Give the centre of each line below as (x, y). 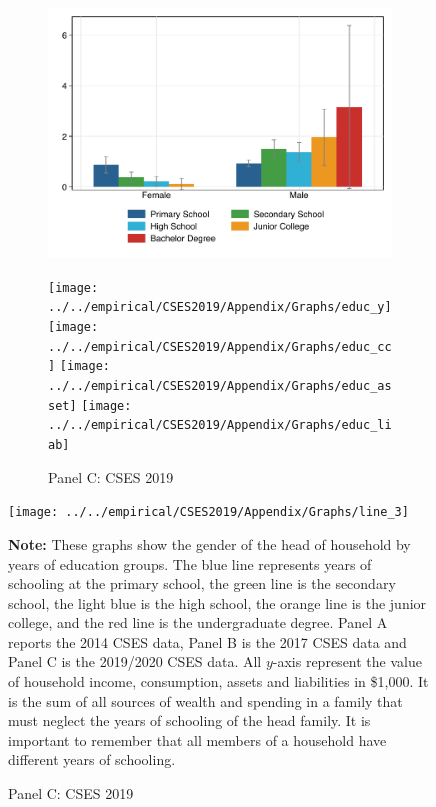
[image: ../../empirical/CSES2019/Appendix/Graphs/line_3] (208, 512)
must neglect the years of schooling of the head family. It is (189, 720)
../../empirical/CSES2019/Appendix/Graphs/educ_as (220, 386)
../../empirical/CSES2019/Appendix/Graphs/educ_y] (220, 307)
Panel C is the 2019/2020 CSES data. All (135, 661)
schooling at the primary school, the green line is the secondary (202, 583)
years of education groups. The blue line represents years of (190, 563)
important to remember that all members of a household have (197, 739)
